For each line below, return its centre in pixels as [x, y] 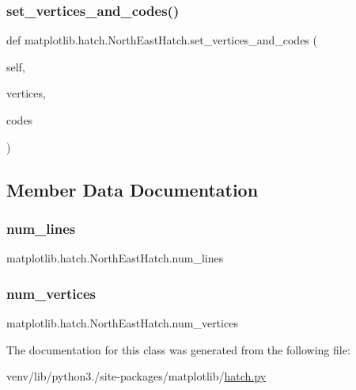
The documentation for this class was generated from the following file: [178, 349]
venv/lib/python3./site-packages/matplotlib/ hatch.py [136, 376]
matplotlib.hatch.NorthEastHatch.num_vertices [122, 323]
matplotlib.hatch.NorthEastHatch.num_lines [115, 258]
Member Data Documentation [133, 189]
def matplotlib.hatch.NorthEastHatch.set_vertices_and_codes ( [162, 40]
